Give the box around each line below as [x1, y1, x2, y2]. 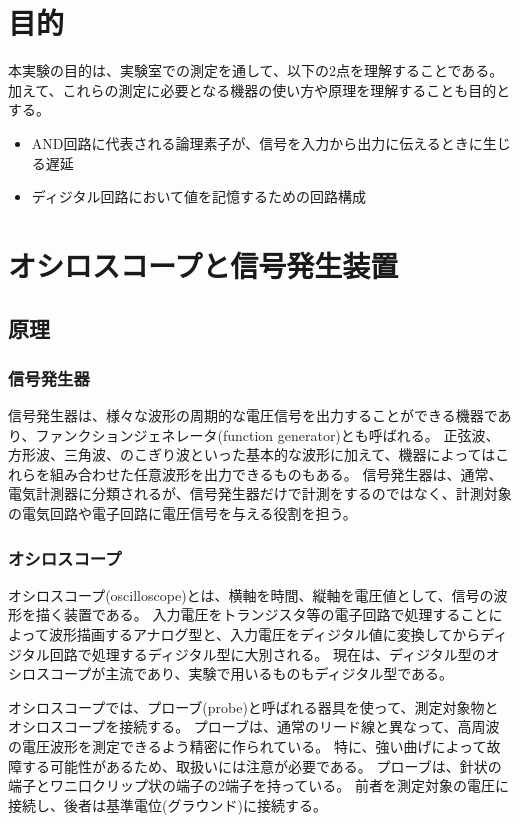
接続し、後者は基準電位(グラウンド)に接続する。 [8, 794, 327, 815]
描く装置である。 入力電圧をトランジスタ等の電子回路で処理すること [35, 604, 489, 625]
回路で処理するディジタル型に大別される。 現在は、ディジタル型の [49, 643, 486, 664]
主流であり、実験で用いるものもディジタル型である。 [105, 663, 454, 684]
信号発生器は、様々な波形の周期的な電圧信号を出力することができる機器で [8, 405, 498, 426]
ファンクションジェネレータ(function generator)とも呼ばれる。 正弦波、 [35, 424, 500, 445]
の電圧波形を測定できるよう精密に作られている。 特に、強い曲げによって [8, 736, 487, 756]
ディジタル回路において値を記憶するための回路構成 [31, 186, 367, 207]
